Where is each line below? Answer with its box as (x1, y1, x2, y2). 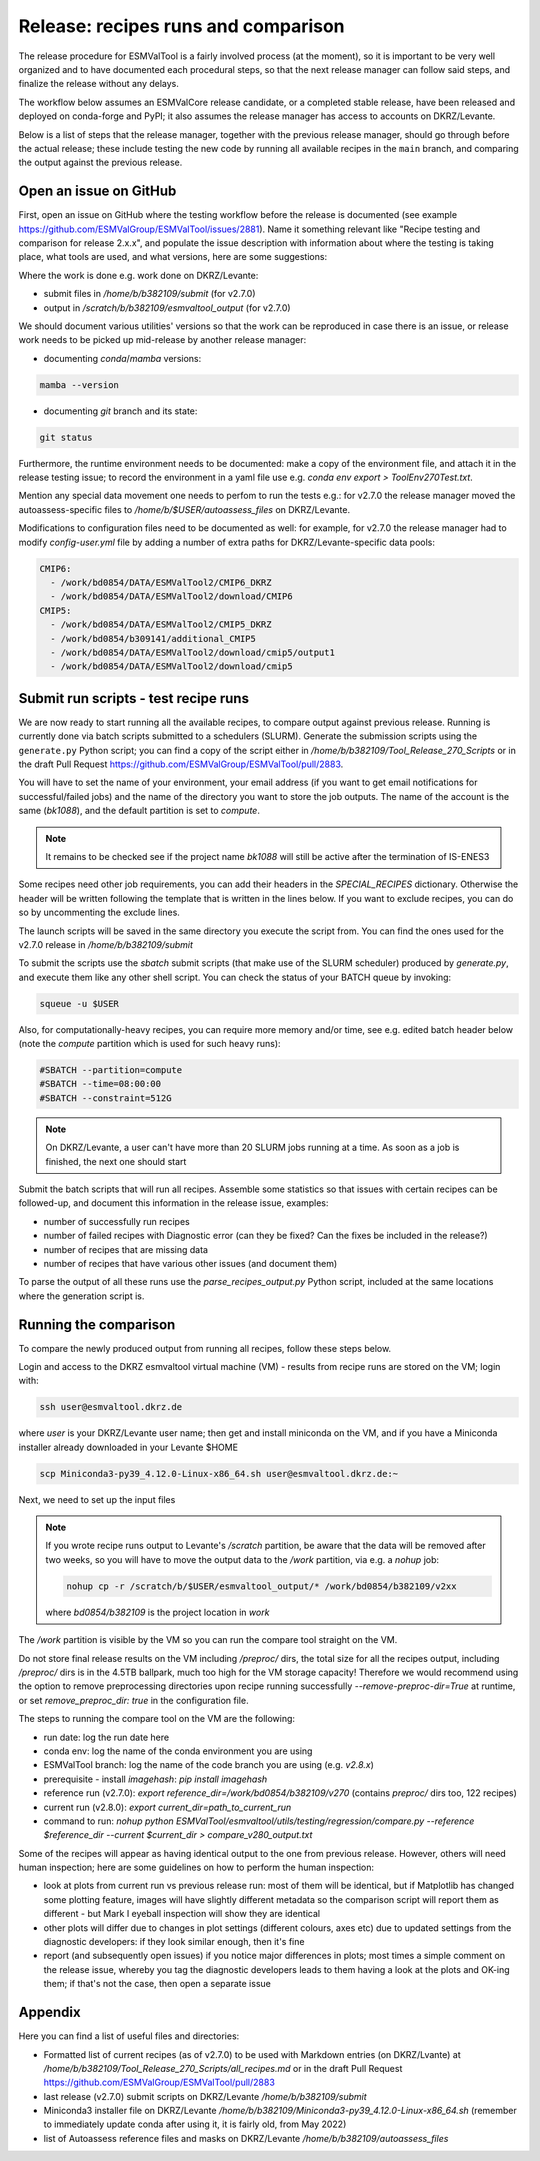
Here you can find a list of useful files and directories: (18, 2030, 240, 2042)
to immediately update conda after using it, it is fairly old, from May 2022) (43, 2118, 347, 2130)
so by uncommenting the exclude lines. (18, 906, 180, 919)
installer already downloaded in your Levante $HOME (18, 1441, 239, 1453)
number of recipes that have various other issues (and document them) (43, 1257, 338, 1269)
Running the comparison (18, 1316, 176, 1333)
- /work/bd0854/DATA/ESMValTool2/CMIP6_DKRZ (50, 576, 272, 588)
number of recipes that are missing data (43, 1243, 209, 1255)
